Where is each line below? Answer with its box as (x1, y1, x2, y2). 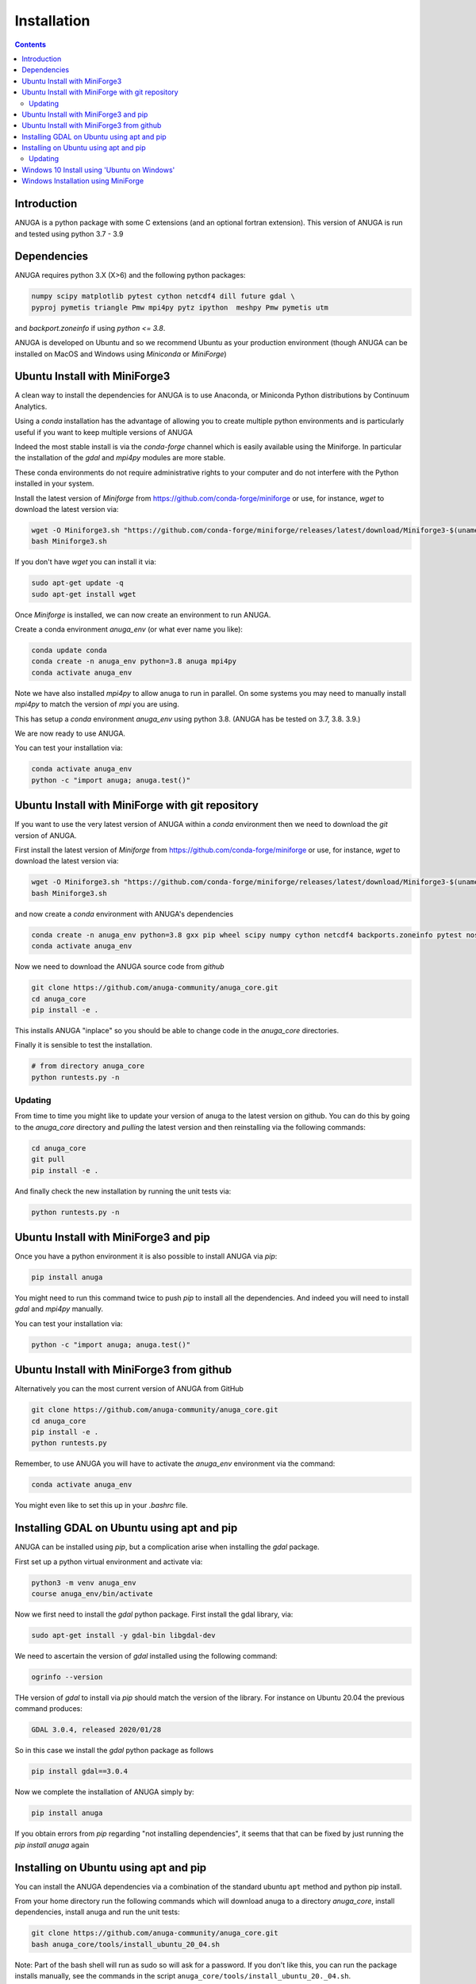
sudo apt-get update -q (31, 579, 125, 587)
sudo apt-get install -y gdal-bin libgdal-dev (31, 1631, 216, 1640)
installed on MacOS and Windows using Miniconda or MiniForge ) (14, 349, 227, 359)
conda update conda (31, 646, 107, 655)
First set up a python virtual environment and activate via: (14, 1556, 203, 1567)
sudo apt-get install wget (31, 590, 136, 598)
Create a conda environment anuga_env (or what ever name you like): (14, 625, 244, 634)
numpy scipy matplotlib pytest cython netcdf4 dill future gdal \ (31, 292, 295, 301)
